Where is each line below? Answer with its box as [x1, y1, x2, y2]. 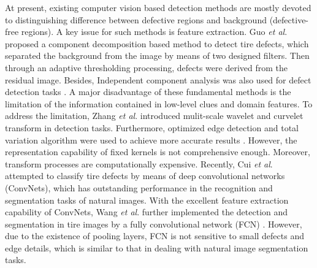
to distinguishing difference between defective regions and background [5, 13, 267, 26]
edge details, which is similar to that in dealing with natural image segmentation [5, 241, 308, 254]
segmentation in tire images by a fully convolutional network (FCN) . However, [5, 217, 302, 230]
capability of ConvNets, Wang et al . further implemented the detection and [5, 205, 288, 218]
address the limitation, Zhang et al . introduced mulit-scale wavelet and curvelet [5, 109, 304, 122]
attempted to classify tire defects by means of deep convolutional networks [5, 169, 285, 182]
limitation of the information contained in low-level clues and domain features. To [5, 97, 313, 110]
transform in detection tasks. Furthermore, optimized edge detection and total [5, 121, 299, 134]
